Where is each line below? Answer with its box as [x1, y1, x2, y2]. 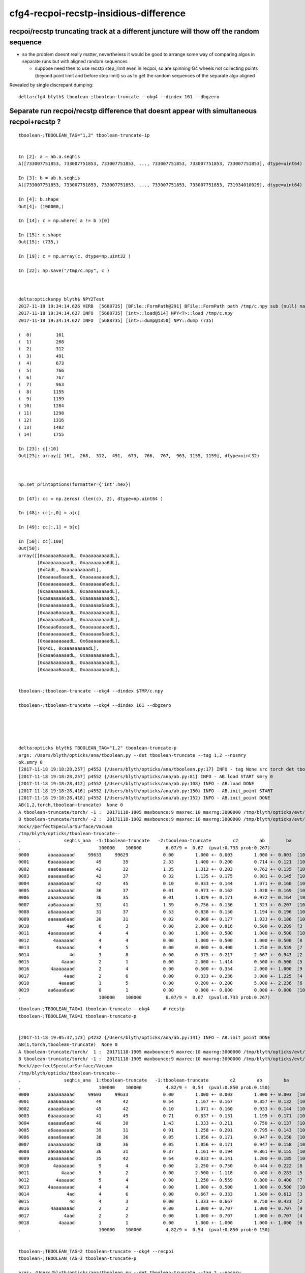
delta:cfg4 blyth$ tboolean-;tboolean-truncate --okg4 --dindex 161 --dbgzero [18, 94, 220, 99]
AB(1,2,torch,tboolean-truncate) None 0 [18, 802, 123, 808]
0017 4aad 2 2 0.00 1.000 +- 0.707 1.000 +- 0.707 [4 [18, 1212, 302, 1219]
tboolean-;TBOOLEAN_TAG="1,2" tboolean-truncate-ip [18, 132, 150, 138]
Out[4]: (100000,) [18, 204, 65, 209]
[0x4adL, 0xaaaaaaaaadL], [37, 567, 102, 573]
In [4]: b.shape [18, 197, 59, 202]
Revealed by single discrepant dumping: [9, 82, 94, 88]
